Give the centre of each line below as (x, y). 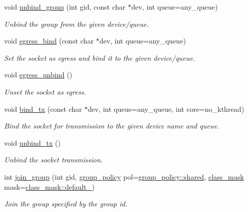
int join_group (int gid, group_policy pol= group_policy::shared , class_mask (124, 176)
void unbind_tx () (32, 142)
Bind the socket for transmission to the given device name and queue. (112, 126)
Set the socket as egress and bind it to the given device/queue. (100, 57)
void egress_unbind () (38, 75)
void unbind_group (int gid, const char (65, 7)
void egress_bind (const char (49, 41)
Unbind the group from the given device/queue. (76, 24)
